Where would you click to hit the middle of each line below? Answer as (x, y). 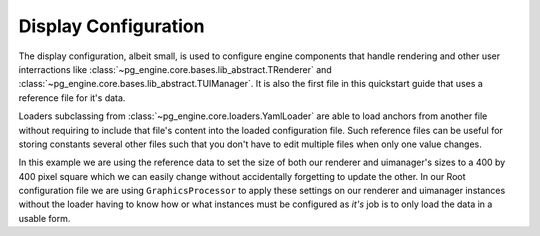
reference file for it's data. (72, 97)
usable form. (44, 218)
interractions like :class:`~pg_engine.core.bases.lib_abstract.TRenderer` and (175, 69)
